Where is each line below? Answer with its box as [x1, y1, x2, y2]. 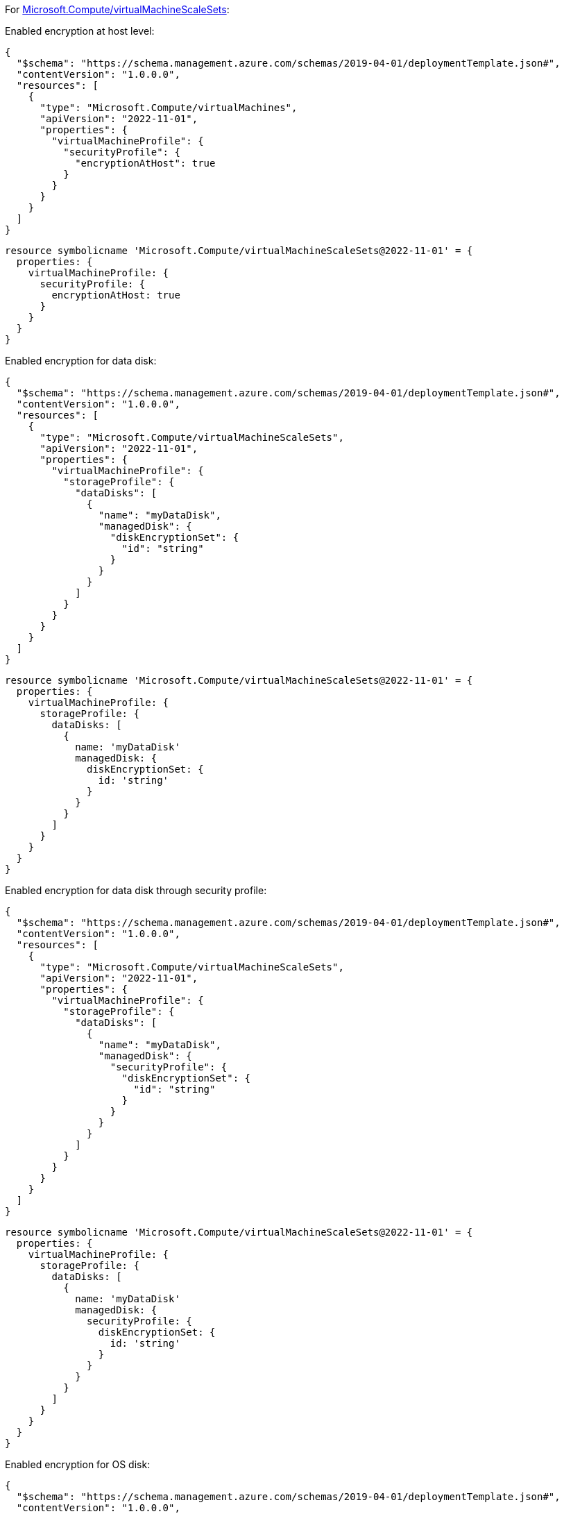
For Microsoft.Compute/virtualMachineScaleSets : [5, 3, 230, 15]
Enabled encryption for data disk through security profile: [5, 884, 267, 896]
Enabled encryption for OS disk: [5, 1458, 151, 1470]
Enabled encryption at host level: [5, 25, 155, 37]
